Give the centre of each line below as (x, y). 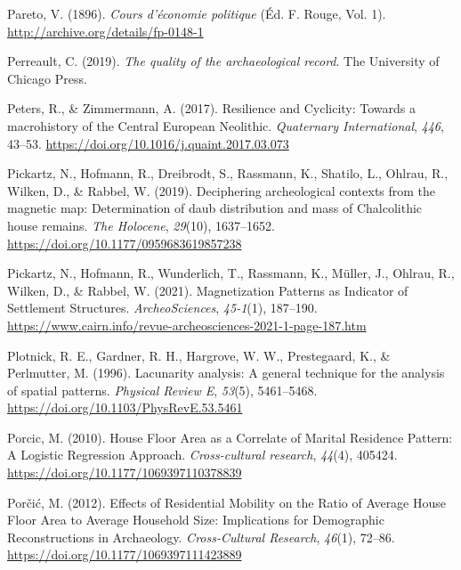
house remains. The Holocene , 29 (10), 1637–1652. (141, 225)
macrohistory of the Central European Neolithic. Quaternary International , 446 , (226, 125)
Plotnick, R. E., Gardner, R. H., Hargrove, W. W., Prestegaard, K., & (199, 355)
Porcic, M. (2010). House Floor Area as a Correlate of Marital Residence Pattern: (230, 437)
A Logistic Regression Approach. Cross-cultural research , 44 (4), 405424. (202, 455)
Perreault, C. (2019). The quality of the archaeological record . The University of (223, 61)
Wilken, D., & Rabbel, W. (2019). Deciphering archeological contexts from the (222, 190)
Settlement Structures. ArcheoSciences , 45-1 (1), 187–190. (162, 308)
